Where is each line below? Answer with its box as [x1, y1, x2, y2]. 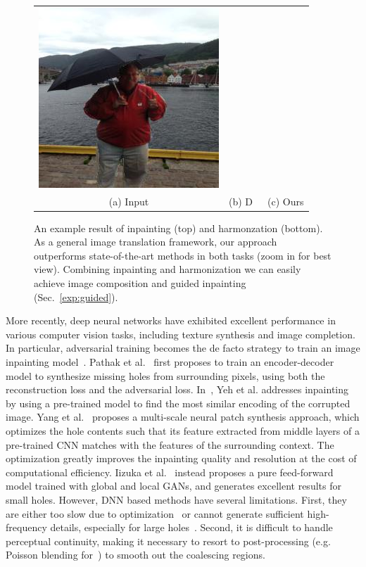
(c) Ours [267, 193, 304, 208]
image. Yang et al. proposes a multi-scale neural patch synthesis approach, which [6, 409, 360, 424]
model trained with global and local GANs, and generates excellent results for [6, 478, 341, 493]
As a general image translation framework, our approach [34, 234, 277, 249]
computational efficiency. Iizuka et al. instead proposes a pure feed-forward [6, 464, 334, 479]
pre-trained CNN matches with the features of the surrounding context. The [6, 437, 334, 452]
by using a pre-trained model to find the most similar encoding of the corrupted [6, 395, 351, 410]
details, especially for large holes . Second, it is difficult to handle [50, 520, 333, 535]
